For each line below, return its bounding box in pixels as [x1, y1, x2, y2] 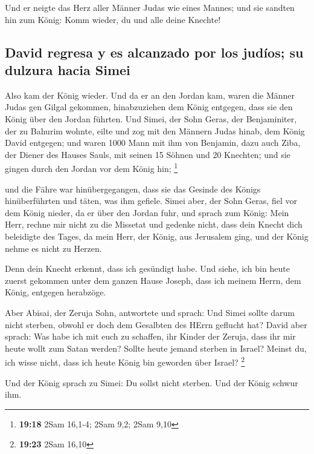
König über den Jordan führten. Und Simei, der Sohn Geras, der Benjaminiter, [5, 112, 297, 125]
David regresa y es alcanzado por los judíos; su [5, 42, 304, 61]
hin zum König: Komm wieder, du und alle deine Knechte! [5, 13, 221, 25]
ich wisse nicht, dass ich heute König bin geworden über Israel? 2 [5, 354, 245, 368]
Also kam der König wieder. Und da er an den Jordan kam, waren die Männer [5, 88, 295, 101]
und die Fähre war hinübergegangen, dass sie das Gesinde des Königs [5, 182, 261, 195]
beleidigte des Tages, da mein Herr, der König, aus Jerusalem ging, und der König [5, 229, 309, 242]
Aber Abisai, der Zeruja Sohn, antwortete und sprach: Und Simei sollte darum [5, 306, 295, 318]
